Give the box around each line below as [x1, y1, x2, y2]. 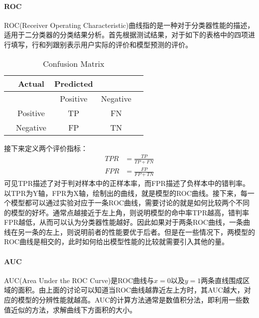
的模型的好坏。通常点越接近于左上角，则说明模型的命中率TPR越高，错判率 [4, 207, 249, 217]
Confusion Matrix [43, 57, 105, 69]
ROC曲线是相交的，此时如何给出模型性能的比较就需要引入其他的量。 [4, 236, 229, 247]
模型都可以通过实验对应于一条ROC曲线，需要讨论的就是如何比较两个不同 [10, 197, 250, 208]
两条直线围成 [201, 275, 243, 285]
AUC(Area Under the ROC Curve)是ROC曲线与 [4, 275, 154, 285]
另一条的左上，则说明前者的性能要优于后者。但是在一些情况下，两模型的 [17, 226, 255, 237]
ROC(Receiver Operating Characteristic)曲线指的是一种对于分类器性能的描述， [4, 19, 255, 30]
